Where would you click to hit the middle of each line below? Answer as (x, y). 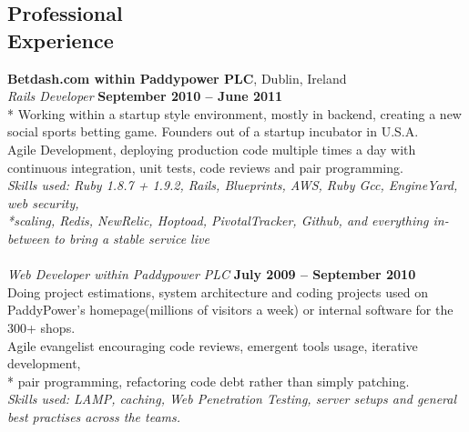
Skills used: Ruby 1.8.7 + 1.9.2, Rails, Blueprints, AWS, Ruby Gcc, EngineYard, (233, 185)
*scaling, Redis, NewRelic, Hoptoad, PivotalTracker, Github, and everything (218, 221)
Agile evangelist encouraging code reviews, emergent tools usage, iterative (213, 345)
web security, (43, 202)
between (29, 238)
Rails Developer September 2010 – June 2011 (145, 96)
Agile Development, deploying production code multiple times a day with (212, 149)
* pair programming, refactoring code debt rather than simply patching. (209, 381)
